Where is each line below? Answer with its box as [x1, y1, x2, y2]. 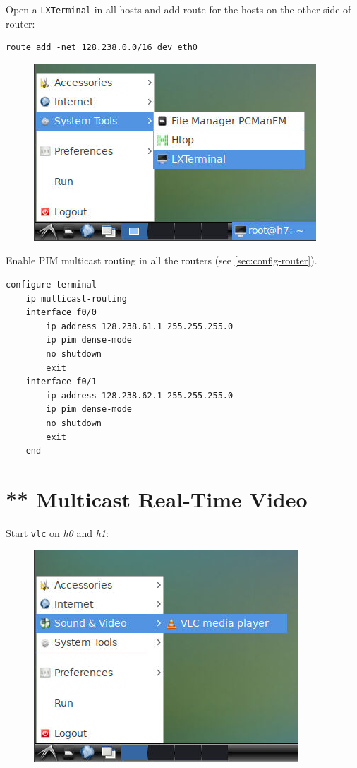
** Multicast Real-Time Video [6, 484, 308, 513]
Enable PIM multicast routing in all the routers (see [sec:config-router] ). [6, 253, 317, 268]
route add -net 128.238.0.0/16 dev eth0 [6, 42, 198, 53]
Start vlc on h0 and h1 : [6, 525, 109, 540]
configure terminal [6, 280, 97, 290]
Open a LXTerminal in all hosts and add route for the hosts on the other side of [6, 2, 351, 16]
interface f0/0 [25, 307, 97, 318]
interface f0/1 [25, 377, 97, 387]
